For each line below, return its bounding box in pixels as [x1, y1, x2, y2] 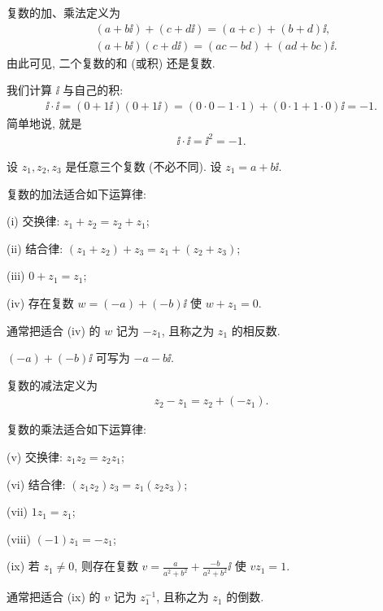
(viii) [7, 530, 31, 547]
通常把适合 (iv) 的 [7, 321, 101, 338]
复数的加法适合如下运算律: [7, 185, 146, 202]
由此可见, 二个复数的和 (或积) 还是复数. [7, 54, 215, 71]
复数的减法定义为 [7, 376, 98, 393]
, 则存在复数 [74, 557, 138, 574]
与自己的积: [63, 81, 124, 98]
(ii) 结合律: [7, 239, 63, 256]
